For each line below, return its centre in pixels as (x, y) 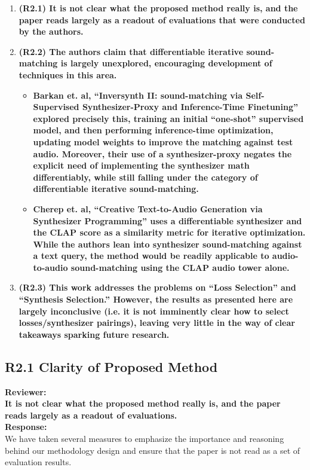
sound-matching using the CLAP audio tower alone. (180, 267)
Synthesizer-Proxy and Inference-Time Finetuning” (190, 107)
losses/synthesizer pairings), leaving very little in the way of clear (157, 323)
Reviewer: (26, 391)
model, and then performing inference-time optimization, (153, 130)
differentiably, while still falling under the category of (145, 177)
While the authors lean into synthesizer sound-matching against (168, 244)
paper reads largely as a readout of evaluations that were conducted (162, 19)
